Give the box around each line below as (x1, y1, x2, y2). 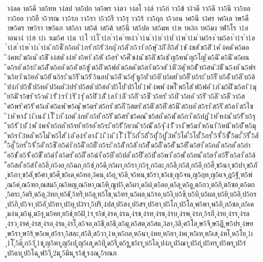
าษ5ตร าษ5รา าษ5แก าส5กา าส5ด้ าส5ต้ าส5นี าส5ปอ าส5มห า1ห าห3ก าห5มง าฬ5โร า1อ (7, 22, 249, 33)
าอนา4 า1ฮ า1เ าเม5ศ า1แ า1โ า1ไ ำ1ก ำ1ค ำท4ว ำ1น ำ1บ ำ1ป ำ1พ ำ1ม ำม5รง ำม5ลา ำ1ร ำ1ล (7, 32, 256, 42)
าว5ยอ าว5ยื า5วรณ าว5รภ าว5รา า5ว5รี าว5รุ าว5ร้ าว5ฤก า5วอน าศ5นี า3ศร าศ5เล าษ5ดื (7, 12, 249, 23)
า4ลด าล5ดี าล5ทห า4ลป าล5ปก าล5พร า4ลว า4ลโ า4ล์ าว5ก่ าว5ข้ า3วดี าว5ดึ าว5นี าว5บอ (7, 3, 251, 13)
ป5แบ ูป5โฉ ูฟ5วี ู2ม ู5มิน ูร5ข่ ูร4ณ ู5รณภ (7, 247, 117, 258)
